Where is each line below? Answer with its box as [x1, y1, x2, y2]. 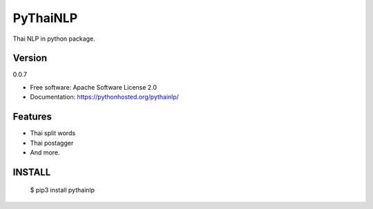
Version [12, 52, 48, 64]
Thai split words [30, 129, 76, 137]
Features [12, 111, 52, 123]
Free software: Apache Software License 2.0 [30, 83, 157, 91]
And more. [30, 148, 60, 157]
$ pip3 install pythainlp [30, 186, 95, 195]
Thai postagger [30, 139, 74, 147]
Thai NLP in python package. [12, 34, 96, 43]
